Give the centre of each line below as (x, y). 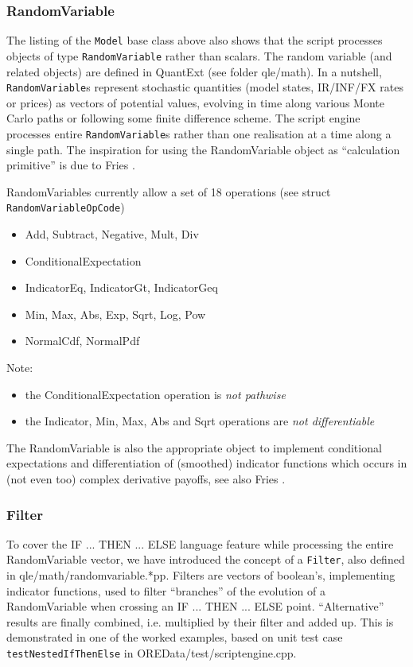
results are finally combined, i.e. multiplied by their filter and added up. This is (200, 621)
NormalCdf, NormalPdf (82, 341)
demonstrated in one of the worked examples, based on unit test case (175, 637)
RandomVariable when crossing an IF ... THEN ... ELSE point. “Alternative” (195, 606)
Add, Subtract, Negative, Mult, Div (112, 234)
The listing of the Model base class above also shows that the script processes (195, 40)
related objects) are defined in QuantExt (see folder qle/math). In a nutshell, (194, 71)
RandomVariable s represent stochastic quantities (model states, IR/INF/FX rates (205, 87)
